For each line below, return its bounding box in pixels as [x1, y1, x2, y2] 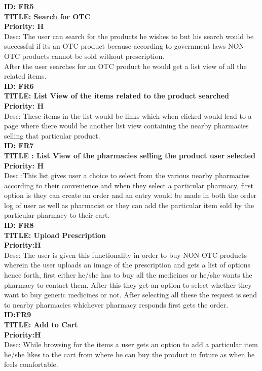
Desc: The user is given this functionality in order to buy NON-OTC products [4, 249, 247, 260]
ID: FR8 [4, 220, 34, 230]
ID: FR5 [4, 1, 34, 11]
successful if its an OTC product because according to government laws [4, 41, 226, 51]
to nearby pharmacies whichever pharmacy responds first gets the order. [4, 299, 229, 310]
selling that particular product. [4, 130, 100, 141]
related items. [4, 71, 47, 81]
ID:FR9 [4, 309, 31, 320]
